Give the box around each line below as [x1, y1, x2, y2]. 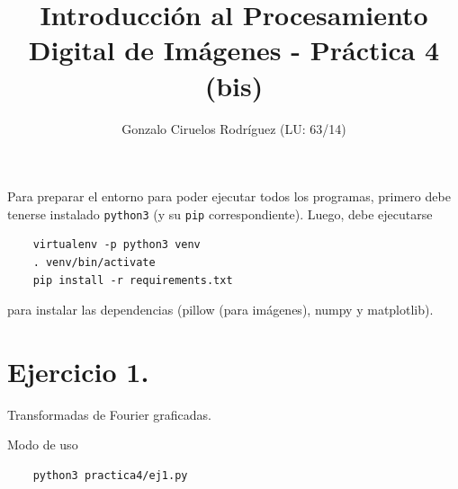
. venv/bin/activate [32, 255, 156, 269]
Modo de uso [7, 435, 78, 454]
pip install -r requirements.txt [32, 273, 233, 287]
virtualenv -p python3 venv [32, 238, 201, 252]
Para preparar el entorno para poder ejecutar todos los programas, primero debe [7, 187, 451, 206]
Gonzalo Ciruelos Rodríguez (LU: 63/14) [121, 119, 346, 138]
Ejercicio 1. [7, 352, 149, 389]
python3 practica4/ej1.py [32, 469, 188, 483]
